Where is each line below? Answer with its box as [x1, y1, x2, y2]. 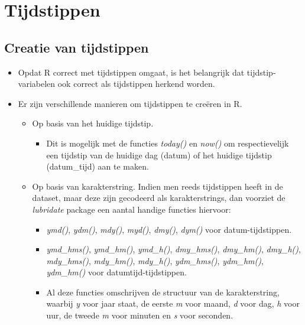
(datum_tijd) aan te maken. [46, 160, 149, 173]
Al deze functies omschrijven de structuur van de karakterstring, [46, 285, 280, 298]
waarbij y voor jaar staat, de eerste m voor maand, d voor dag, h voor [46, 297, 300, 310]
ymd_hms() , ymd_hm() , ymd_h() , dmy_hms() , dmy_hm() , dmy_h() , [46, 243, 301, 255]
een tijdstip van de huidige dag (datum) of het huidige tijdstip [46, 148, 272, 161]
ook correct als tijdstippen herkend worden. [57, 77, 215, 90]
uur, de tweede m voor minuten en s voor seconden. [46, 309, 233, 321]
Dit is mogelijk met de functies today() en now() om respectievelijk [46, 136, 289, 149]
